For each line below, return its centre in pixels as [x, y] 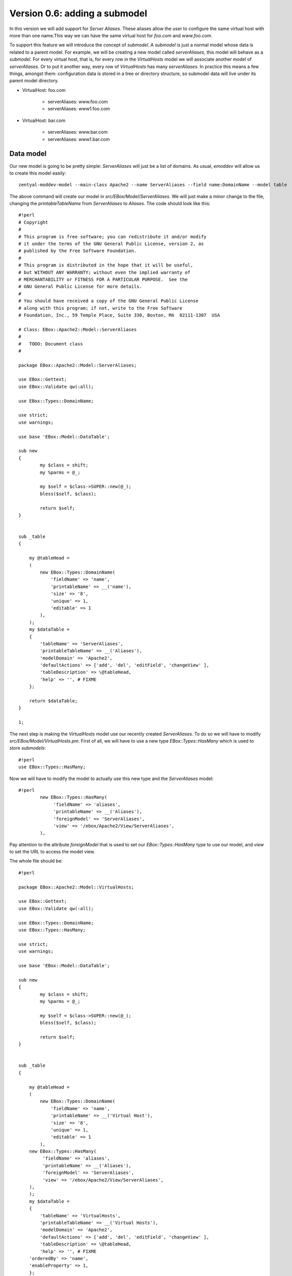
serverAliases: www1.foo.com [79, 109]
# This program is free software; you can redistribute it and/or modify [113, 237]
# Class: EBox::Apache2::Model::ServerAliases [78, 329]
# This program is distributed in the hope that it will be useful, [106, 265]
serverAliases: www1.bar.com [79, 139]
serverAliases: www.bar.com [78, 132]
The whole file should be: [36, 861]
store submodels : [28, 748]
